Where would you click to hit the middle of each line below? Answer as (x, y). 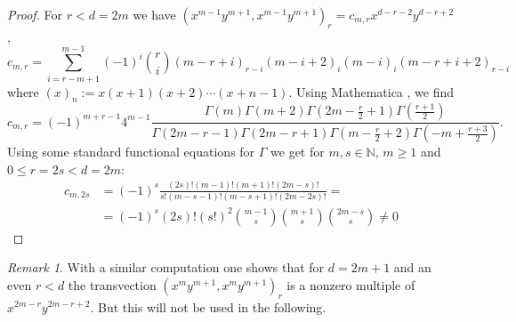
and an (412, 267)
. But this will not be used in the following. (208, 306)
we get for (298, 152)
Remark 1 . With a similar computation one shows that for (166, 267)
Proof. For (35, 14)
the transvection (112, 284)
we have (154, 14)
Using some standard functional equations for (131, 152)
